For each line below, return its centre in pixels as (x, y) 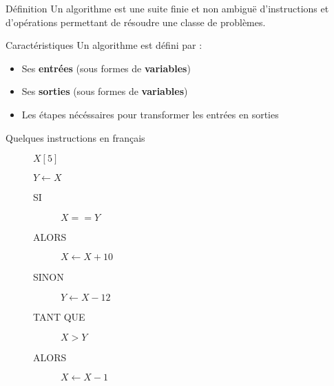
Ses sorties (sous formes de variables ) (105, 91)
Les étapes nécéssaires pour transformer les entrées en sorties (150, 114)
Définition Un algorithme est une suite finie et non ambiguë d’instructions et (167, 8)
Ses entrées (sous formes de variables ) (106, 68)
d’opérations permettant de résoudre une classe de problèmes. (136, 22)
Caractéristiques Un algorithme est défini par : (104, 45)
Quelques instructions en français (75, 137)
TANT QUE (59, 316)
